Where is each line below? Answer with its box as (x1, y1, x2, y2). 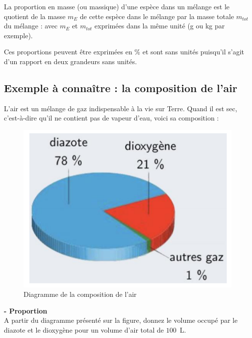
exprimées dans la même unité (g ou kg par (94, 21, 225, 31)
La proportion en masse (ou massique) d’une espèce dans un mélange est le (4, 1, 230, 11)
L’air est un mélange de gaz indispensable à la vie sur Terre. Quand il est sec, (4, 103, 237, 113)
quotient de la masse (4, 11, 66, 21)
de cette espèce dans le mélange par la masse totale (80, 11, 234, 21)
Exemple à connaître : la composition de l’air (4, 80, 237, 95)
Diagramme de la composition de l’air (24, 289, 137, 299)
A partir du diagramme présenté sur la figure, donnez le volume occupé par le (4, 315, 238, 325)
